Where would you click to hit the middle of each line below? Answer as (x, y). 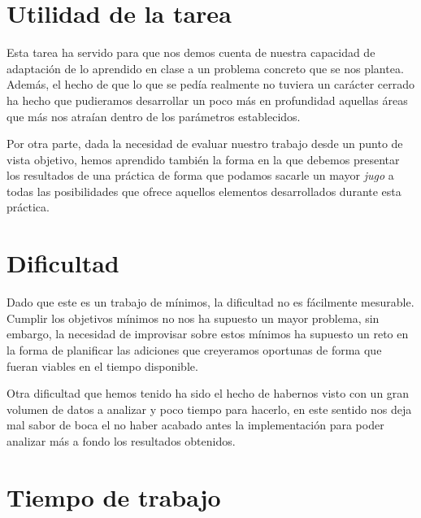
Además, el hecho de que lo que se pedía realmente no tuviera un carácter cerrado (210, 84)
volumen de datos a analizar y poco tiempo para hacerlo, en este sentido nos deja (209, 409)
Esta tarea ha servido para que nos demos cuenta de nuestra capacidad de (191, 52)
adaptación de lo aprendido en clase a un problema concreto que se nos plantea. (205, 68)
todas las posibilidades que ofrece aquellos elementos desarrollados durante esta (204, 191)
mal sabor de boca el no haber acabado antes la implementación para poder (195, 425)
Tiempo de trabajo (114, 496)
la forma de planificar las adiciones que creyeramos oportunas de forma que (194, 349)
